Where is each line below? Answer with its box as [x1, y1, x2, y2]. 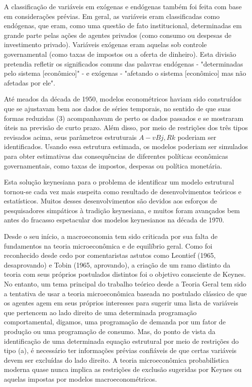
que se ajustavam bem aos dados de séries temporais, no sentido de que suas [4, 103, 231, 113]
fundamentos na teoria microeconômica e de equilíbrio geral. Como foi [4, 240, 213, 251]
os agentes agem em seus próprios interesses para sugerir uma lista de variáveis [4, 298, 238, 308]
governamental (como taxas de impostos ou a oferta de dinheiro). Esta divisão [4, 49, 236, 59]
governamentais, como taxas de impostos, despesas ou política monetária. [4, 160, 222, 170]
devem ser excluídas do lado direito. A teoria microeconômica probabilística [4, 354, 229, 365]
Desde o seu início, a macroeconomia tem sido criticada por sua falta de [4, 231, 218, 241]
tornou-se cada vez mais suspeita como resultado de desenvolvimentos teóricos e [4, 186, 242, 196]
